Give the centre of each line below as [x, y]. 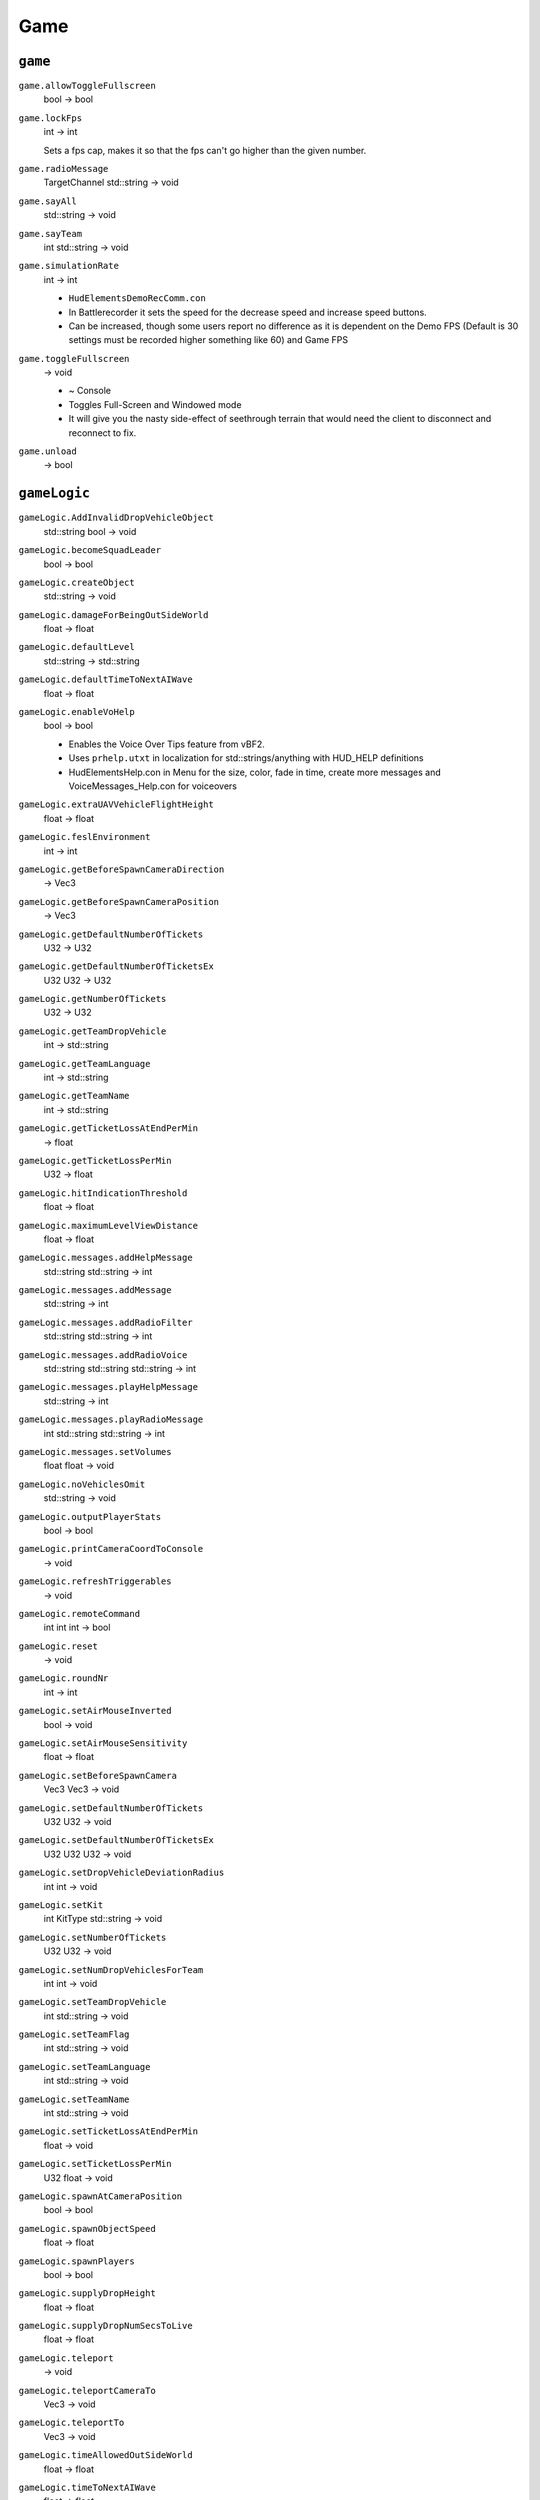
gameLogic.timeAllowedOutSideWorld [106, 2455]
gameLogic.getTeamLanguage [84, 1063]
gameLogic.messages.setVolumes [95, 1451]
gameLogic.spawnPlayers [76, 2261]
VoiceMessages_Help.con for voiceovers [152, 786]
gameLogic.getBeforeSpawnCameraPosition [119, 901]
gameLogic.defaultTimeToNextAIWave [106, 679]
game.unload [47, 451]
